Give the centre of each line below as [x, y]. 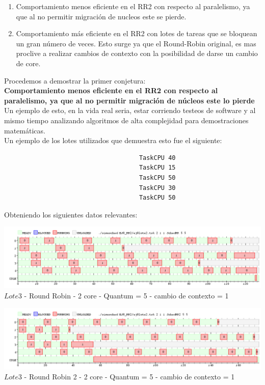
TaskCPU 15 [157, 168]
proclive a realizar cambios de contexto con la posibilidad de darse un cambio [137, 53]
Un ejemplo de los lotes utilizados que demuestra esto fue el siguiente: [113, 140]
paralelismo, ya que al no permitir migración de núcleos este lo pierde [129, 100]
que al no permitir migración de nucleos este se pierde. [101, 16]
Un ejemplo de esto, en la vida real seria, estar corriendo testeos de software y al [130, 110]
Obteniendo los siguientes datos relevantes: [71, 214]
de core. [28, 63]
